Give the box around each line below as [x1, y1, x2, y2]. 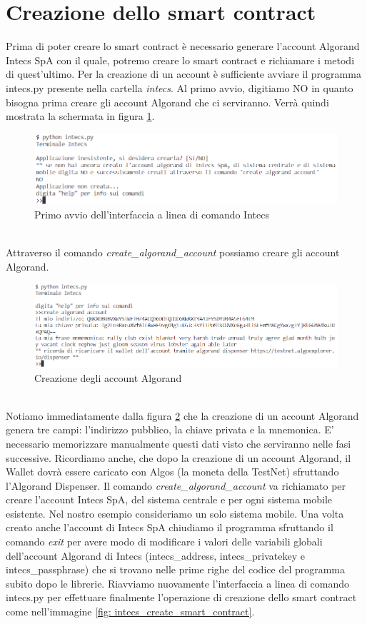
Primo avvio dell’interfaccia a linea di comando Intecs [34, 206, 269, 221]
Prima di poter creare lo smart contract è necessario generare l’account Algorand [6, 39, 360, 54]
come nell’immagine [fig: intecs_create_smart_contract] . [6, 604, 255, 619]
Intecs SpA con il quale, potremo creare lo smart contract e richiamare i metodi [6, 52, 355, 67]
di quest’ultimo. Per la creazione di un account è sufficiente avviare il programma [6, 66, 361, 81]
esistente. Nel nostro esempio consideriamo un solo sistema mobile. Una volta [6, 505, 344, 520]
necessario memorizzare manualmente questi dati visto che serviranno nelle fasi [6, 436, 351, 451]
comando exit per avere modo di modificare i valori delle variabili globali [6, 534, 323, 549]
